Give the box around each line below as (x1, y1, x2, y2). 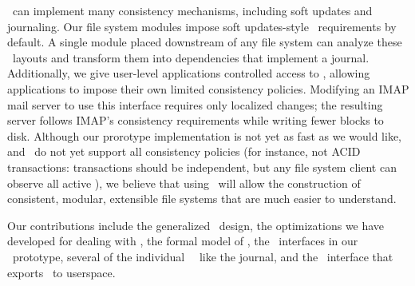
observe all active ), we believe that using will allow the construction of (7, 174, 361, 191)
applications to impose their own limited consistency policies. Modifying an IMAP (7, 80, 409, 97)
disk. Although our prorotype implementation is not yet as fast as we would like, (7, 127, 402, 144)
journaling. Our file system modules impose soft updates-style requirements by (7, 18, 397, 34)
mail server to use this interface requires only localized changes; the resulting (7, 96, 383, 113)
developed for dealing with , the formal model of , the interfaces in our (7, 232, 358, 249)
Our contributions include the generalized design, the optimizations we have (7, 216, 385, 233)
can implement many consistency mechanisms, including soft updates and (12, 2, 373, 18)
